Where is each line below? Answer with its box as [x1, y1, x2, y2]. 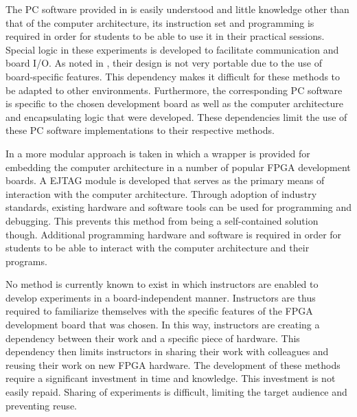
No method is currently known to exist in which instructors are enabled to [5, 277, 319, 291]
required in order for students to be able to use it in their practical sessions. [5, 29, 325, 43]
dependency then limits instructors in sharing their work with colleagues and [5, 344, 329, 359]
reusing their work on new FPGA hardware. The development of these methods [5, 357, 341, 372]
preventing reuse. [5, 398, 77, 412]
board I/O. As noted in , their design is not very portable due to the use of [5, 56, 322, 70]
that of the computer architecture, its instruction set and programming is [5, 15, 314, 30]
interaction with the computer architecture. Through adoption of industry [5, 186, 317, 201]
